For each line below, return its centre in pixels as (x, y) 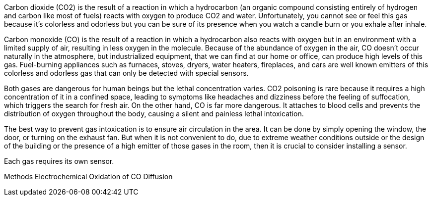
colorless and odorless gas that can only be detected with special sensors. (126, 73)
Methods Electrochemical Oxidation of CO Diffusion (88, 176)
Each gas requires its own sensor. (59, 161)
